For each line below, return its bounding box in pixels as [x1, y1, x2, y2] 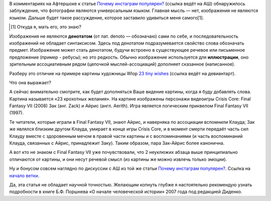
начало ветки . [9, 172, 40, 178]
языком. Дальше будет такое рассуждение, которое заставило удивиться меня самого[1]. [9, 15, 204, 21]
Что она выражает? [9, 79, 51, 85]
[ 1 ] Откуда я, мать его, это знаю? [11, 24, 81, 30]
